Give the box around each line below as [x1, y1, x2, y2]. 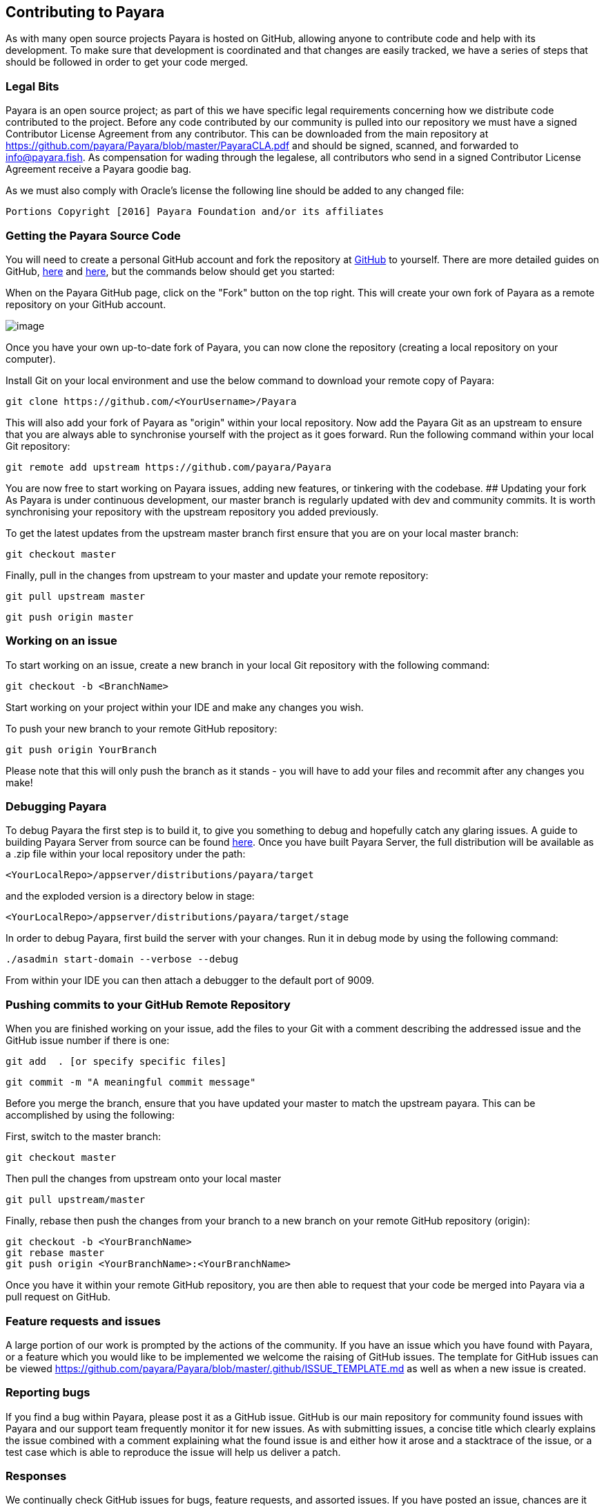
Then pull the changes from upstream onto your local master [6, 1173, 282, 1185]
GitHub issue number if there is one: [6, 1034, 170, 1047]
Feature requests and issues [6, 1314, 161, 1328]
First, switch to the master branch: [6, 1130, 162, 1143]
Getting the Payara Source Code [6, 228, 181, 243]
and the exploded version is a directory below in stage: [6, 890, 255, 902]
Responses [6, 1469, 67, 1484]
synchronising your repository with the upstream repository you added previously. [6, 505, 379, 518]
